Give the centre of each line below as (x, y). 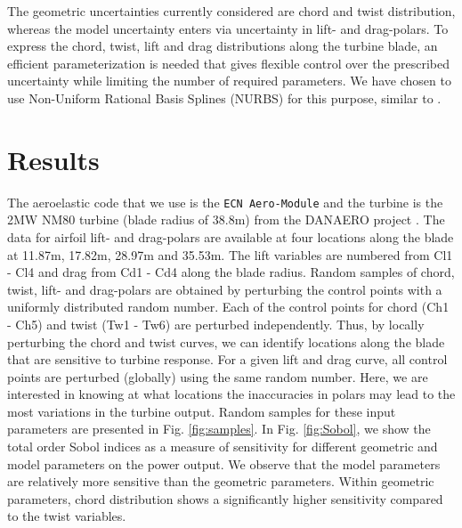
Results (53, 159)
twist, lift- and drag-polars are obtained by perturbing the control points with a (225, 289)
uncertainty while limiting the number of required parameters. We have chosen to (229, 81)
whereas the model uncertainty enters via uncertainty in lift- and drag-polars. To (228, 28)
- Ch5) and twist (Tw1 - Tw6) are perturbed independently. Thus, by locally (216, 324)
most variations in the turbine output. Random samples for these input (202, 411)
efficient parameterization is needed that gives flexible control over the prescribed (229, 63)
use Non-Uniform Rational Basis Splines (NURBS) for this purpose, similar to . (224, 97)
